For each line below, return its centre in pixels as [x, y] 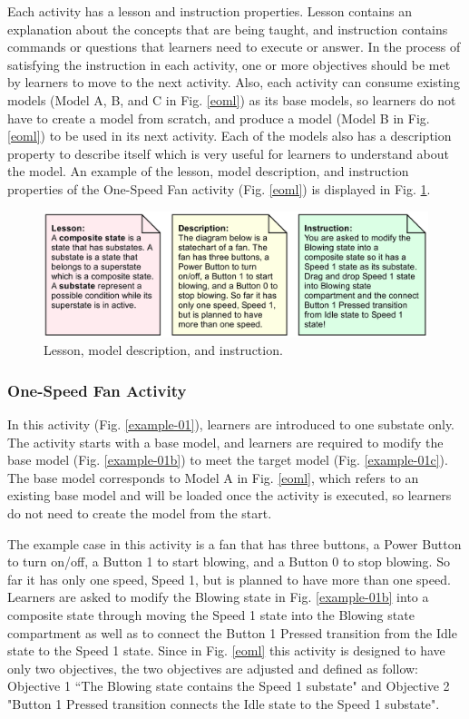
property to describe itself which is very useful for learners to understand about [228, 153]
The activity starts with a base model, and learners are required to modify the [225, 442]
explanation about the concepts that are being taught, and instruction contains [228, 29]
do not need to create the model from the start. [140, 513]
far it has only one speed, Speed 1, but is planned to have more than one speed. [229, 579]
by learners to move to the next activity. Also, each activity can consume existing [234, 82]
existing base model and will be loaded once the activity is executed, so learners [230, 495]
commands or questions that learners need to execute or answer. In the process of [234, 47]
